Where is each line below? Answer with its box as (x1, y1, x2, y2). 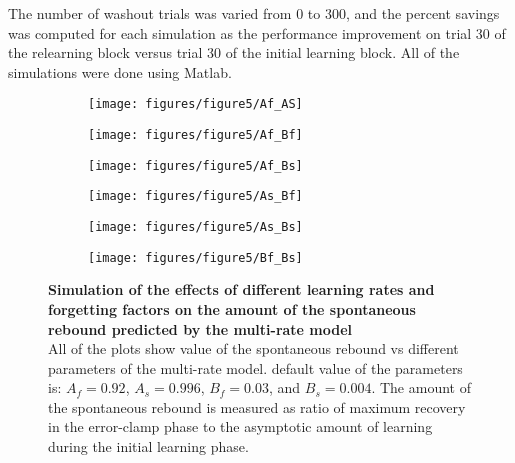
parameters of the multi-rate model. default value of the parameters (48, 357, 463, 378)
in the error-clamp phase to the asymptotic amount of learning (48, 416, 433, 437)
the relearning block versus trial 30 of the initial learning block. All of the (8, 42, 460, 63)
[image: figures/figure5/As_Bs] (88, 220, 303, 234)
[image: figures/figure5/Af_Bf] (88, 128, 303, 143)
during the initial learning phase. (48, 436, 249, 457)
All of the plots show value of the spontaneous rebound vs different (48, 338, 459, 359)
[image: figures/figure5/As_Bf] (88, 189, 303, 204)
